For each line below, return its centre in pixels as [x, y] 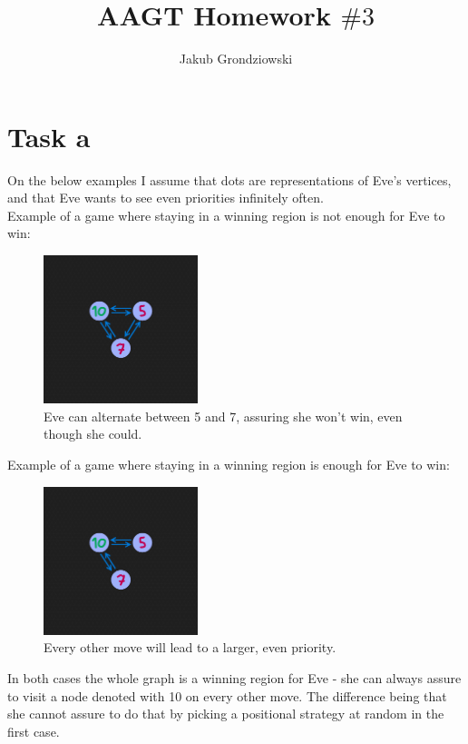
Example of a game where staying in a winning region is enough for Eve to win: [229, 464]
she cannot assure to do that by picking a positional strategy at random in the [226, 714]
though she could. [93, 434]
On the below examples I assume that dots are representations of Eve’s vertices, [229, 179]
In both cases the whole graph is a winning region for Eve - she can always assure [234, 677]
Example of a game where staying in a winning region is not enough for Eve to [226, 215]
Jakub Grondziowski [236, 59]
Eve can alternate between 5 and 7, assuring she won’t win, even [223, 416]
